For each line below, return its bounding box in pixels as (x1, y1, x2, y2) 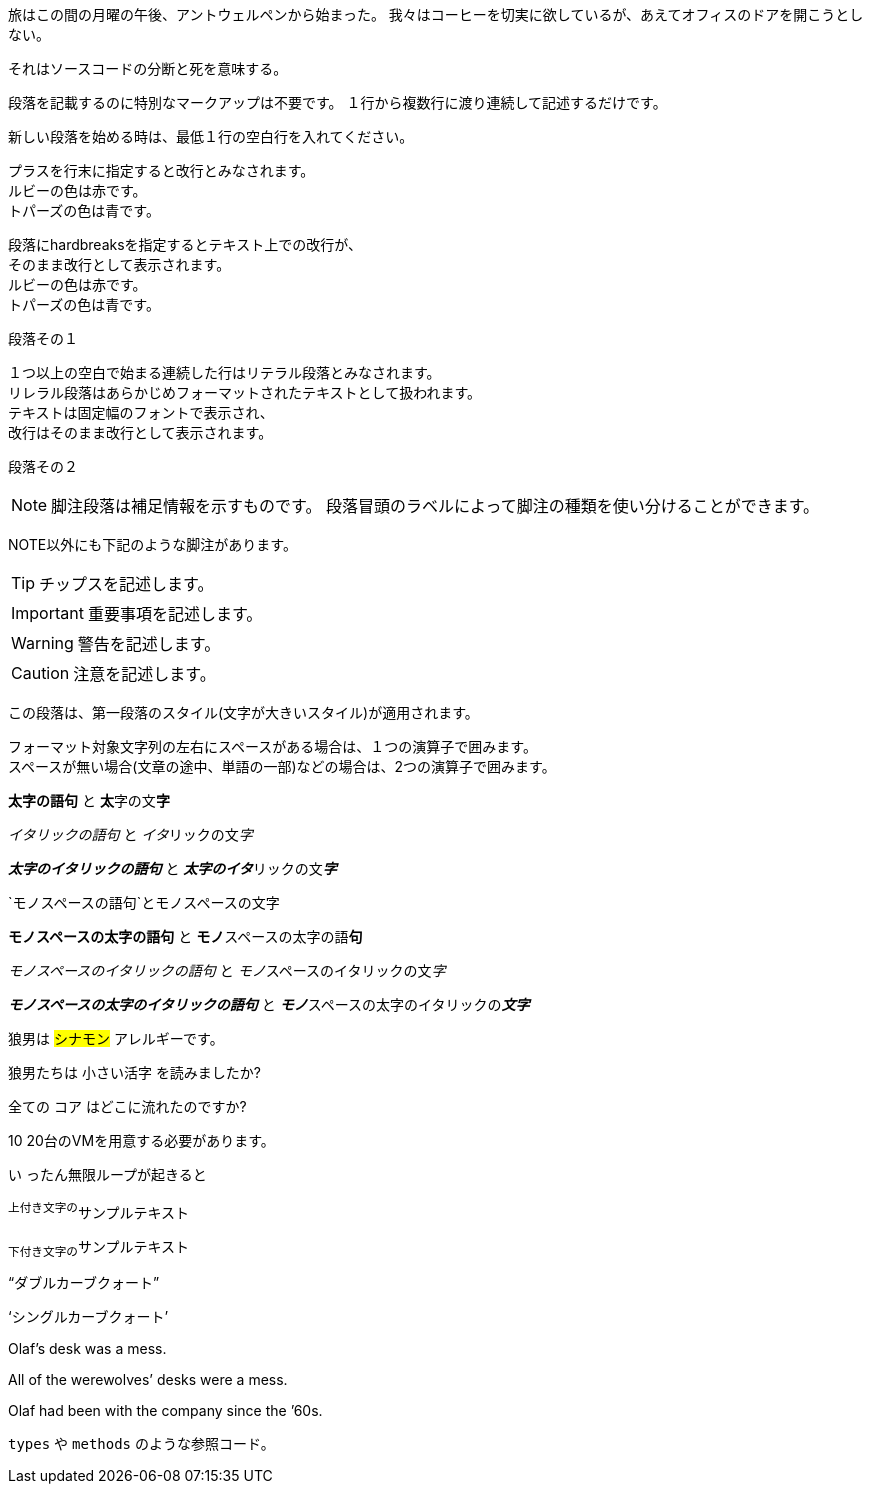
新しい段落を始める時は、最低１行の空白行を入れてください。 (8, 128, 414, 145)
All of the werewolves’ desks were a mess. (8, 1371, 288, 1389)
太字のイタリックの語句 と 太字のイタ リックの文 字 (8, 860, 337, 877)
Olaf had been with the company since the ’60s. (8, 1402, 323, 1420)
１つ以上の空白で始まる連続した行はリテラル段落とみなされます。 (8, 365, 441, 381)
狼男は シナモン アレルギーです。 (8, 1030, 224, 1047)
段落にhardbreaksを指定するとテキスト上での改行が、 (8, 236, 362, 253)
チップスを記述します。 (39, 574, 214, 594)
